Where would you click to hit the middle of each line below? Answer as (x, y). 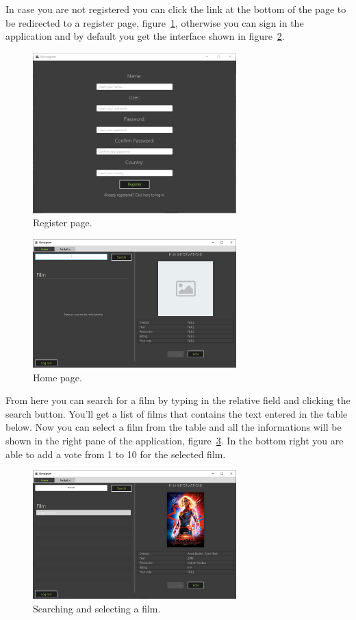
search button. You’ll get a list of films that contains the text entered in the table (177, 413)
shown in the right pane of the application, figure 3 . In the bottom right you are (175, 440)
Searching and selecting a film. (97, 608)
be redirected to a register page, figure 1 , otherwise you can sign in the (155, 22)
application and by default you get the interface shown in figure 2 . (145, 36)
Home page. (58, 377)
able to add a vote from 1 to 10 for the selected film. (116, 454)
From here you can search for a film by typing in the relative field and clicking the (178, 400)
